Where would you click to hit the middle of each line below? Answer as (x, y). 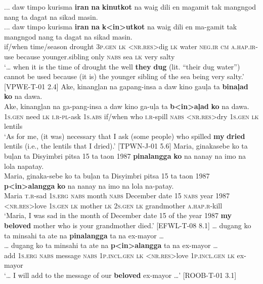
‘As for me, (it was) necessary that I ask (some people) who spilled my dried (125, 136)
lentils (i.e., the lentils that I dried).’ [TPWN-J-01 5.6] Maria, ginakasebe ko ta (126, 146)
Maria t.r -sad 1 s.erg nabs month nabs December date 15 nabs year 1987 (117, 196)
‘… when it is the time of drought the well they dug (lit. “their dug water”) (122, 66)
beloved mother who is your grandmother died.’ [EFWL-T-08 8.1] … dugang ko (128, 225)
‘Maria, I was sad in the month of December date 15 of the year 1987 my (118, 215)
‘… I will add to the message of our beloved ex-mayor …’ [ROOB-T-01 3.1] (120, 275)
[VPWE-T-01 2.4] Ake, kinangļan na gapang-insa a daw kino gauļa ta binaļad (126, 86)
